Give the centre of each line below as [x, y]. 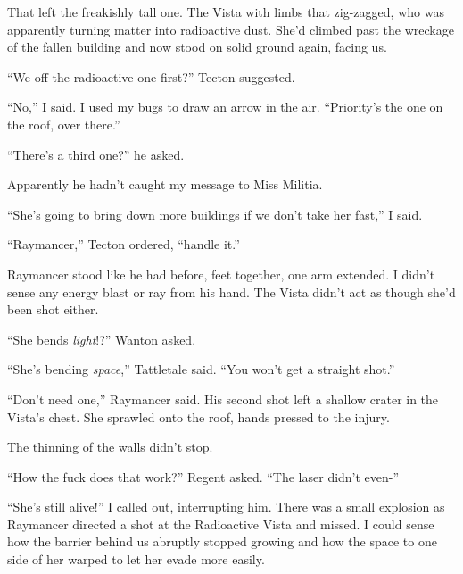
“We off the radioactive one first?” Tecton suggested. [151, 76]
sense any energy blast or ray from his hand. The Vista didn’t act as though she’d [231, 291]
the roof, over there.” [64, 124]
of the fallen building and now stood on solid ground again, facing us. [197, 47]
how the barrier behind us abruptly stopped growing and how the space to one [222, 541]
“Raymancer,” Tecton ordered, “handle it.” [124, 244]
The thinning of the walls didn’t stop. [110, 447]
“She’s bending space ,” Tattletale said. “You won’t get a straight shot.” [201, 369]
